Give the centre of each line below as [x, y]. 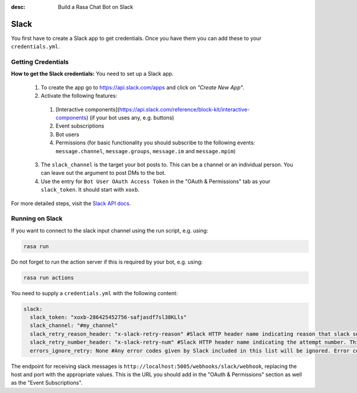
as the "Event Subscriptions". [47, 383]
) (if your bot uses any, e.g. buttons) [130, 117]
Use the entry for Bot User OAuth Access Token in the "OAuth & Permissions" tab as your [156, 181]
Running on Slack [37, 219]
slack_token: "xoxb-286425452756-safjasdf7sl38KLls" [108, 317]
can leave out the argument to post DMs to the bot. [103, 173]
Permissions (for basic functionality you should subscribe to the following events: [155, 143]
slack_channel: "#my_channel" [74, 326]
